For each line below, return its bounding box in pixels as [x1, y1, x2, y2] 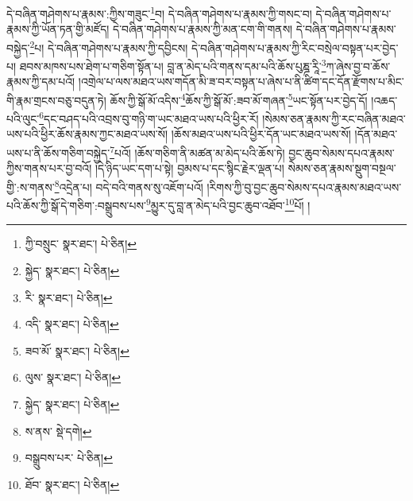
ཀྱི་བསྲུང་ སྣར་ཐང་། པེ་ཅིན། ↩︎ [25, 235, 137, 252]
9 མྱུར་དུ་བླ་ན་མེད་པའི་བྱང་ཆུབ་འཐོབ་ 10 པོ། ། [145, 195, 311, 213]
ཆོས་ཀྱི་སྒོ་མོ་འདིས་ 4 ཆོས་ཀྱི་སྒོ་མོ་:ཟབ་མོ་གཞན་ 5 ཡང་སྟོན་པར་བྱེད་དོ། [110, 89, 368, 108]
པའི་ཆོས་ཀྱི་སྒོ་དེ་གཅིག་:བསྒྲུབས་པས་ [6, 196, 146, 213]
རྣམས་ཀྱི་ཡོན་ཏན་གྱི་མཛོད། [6, 21, 110, 37]
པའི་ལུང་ [6, 110, 40, 126]
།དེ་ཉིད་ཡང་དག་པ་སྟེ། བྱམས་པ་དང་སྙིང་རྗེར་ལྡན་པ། [95, 160, 284, 177]
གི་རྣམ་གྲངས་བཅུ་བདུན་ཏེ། [6, 91, 106, 108]
